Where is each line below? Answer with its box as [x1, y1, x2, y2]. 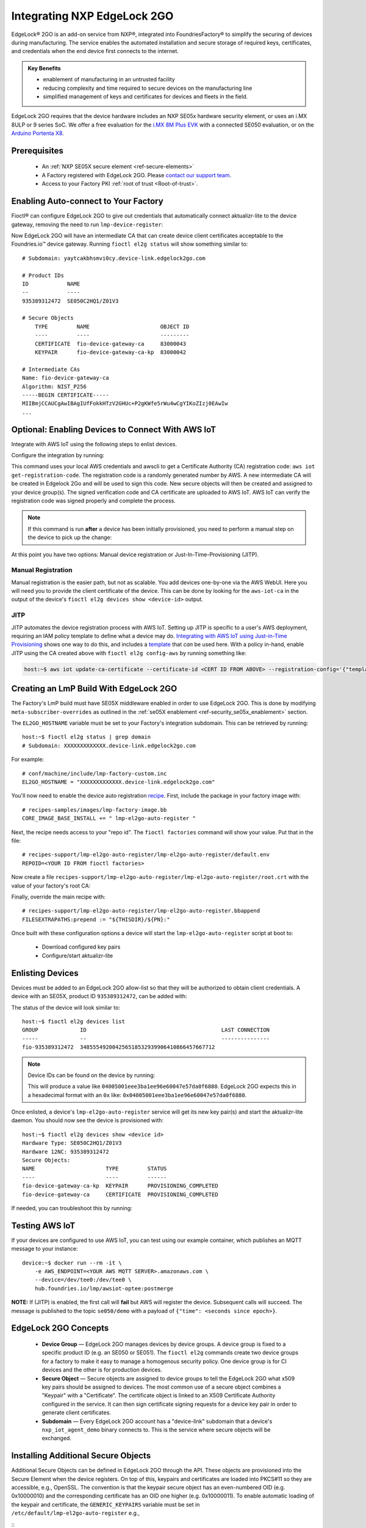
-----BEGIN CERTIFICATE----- [22, 391, 109, 399]
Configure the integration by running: [11, 452, 105, 459]
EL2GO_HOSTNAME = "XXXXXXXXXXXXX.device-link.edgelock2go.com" [22, 779, 215, 785]
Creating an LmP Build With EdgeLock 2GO [11, 683, 178, 694]
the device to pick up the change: [27, 534, 112, 541]
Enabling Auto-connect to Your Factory [11, 196, 164, 207]
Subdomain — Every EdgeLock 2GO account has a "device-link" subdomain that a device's [41, 1417, 273, 1425]
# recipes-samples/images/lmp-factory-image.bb [22, 806, 167, 813]
